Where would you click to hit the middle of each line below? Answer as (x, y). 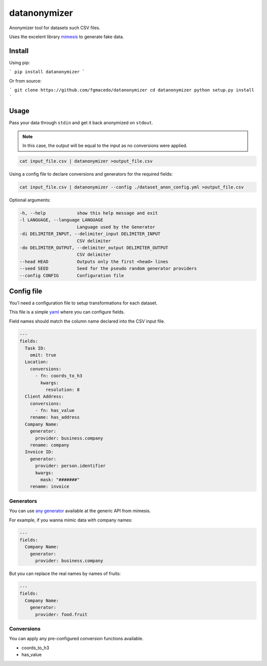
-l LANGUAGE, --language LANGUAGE (61, 220)
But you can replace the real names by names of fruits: (65, 573)
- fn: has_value (55, 410)
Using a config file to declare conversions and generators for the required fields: (91, 174)
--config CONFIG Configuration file (72, 275)
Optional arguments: (30, 200)
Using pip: (20, 62)
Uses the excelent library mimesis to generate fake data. (67, 37)
